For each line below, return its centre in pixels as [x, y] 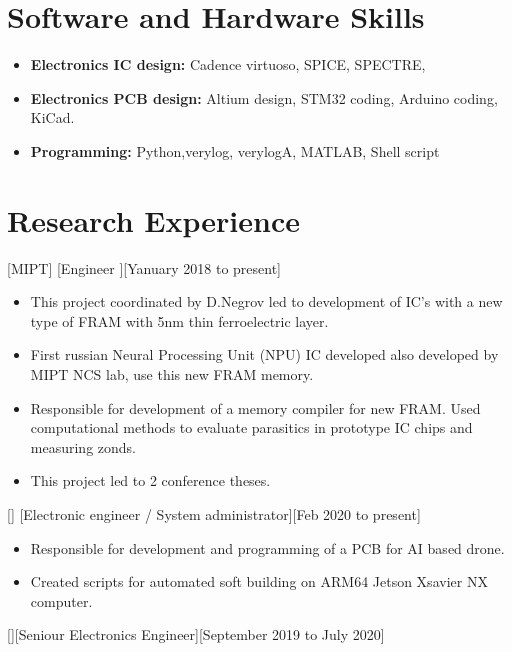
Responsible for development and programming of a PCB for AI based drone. [267, 547]
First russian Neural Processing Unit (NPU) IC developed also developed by [264, 354]
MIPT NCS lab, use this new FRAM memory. [172, 374]
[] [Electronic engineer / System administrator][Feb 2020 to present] [214, 513]
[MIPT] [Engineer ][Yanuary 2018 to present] [144, 267]
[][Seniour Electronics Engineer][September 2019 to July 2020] [196, 634]
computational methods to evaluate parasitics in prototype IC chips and [251, 427]
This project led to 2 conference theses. [150, 480]
